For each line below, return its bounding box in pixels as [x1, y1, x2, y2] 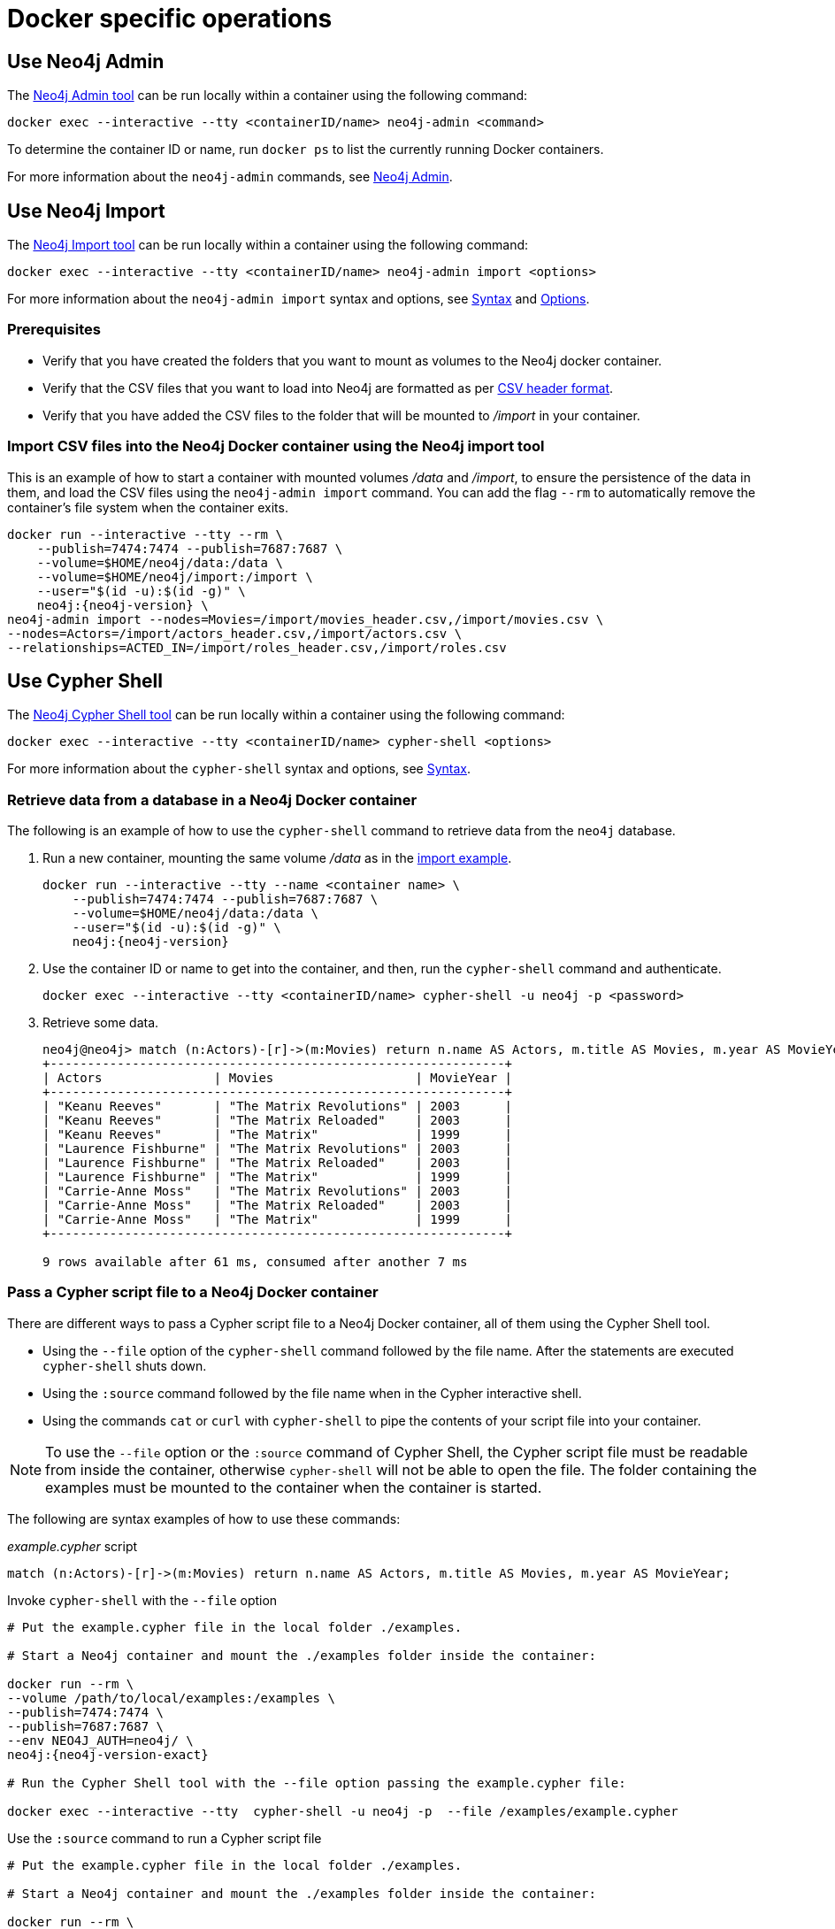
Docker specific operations [7, 4, 333, 34]
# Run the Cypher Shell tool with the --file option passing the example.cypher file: [7, 1775, 626, 1790]
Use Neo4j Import [7, 199, 165, 222]
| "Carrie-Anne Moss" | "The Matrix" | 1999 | [42, 1212, 513, 1227]
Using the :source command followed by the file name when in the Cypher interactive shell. [42, 1385, 582, 1401]
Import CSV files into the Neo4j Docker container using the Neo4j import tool [7, 437, 545, 456]
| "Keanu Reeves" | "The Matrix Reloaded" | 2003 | [42, 1113, 513, 1128]
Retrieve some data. [42, 1015, 159, 1031]
